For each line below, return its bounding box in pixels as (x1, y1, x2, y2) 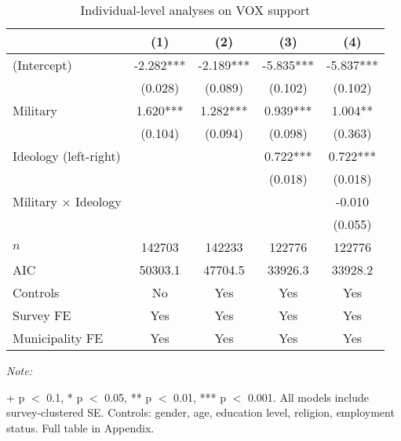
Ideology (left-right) (13, 147, 121, 165)
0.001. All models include (247, 388, 370, 405)
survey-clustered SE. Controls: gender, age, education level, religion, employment (6, 404, 395, 421)
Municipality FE (13, 329, 104, 347)
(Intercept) (13, 56, 72, 74)
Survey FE (13, 306, 71, 324)
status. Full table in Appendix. (6, 419, 155, 436)
